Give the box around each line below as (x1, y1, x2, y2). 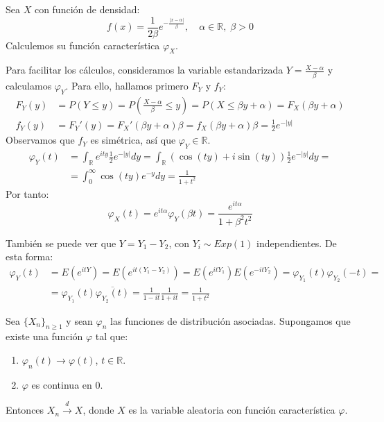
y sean (66, 313, 93, 328)
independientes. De (256, 235, 337, 250)
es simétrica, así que (90, 133, 176, 147)
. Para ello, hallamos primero (65, 78, 189, 92)
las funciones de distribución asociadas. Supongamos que (110, 313, 351, 328)
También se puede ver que (6, 235, 116, 250)
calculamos (6, 78, 52, 92)
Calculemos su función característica (6, 37, 160, 52)
